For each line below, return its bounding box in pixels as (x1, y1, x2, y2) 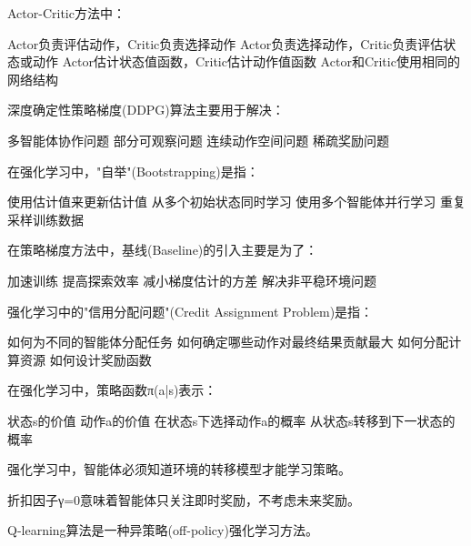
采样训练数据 (7, 209, 84, 228)
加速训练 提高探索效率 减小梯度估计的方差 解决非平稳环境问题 (7, 270, 376, 289)
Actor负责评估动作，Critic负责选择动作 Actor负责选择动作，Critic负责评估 (7, 34, 444, 53)
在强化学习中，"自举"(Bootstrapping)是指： (7, 161, 259, 180)
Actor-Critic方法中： (7, 4, 125, 22)
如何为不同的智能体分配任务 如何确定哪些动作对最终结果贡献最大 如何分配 (7, 332, 449, 351)
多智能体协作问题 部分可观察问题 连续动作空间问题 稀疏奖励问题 (7, 130, 389, 149)
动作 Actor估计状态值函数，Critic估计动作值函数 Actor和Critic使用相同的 (32, 52, 460, 71)
